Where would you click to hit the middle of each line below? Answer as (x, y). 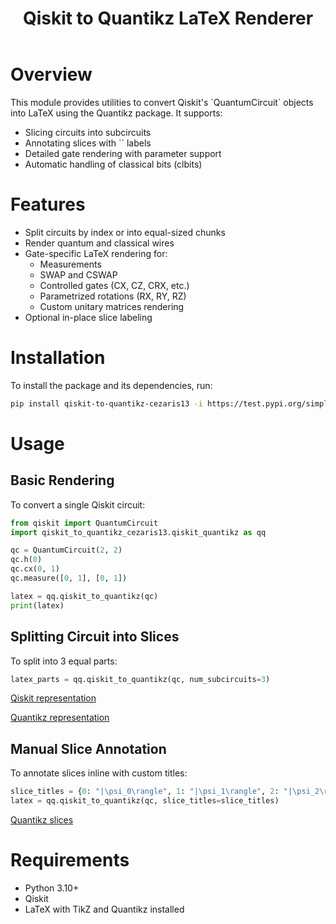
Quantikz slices (42, 819)
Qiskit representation (53, 698)
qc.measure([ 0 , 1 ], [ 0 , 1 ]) (69, 578)
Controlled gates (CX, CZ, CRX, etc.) (114, 285)
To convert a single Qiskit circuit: (78, 504)
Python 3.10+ (52, 888)
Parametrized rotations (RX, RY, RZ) (113, 296)
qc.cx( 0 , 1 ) (35, 569)
